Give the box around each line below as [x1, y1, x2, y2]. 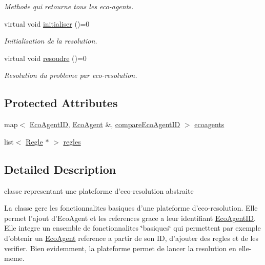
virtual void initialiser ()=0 [4, 18, 90, 29]
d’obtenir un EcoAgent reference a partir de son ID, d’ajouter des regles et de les [4, 232, 259, 243]
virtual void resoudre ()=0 [4, 52, 87, 63]
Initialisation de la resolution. [4, 35, 97, 46]
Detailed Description [4, 161, 116, 177]
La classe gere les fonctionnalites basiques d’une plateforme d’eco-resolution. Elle [4, 202, 258, 213]
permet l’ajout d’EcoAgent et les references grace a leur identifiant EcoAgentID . [4, 212, 256, 223]
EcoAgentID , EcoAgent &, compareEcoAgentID [29, 119, 180, 130]
